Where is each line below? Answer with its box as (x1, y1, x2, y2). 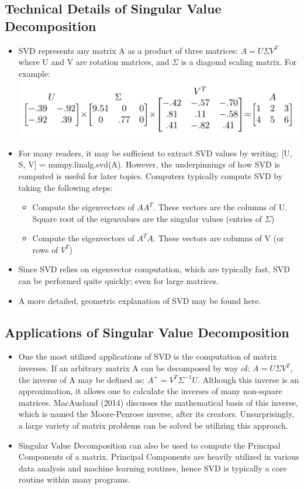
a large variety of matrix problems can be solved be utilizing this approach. (18, 419, 288, 432)
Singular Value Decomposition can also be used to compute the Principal (18, 439, 281, 451)
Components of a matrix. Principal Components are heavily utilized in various (18, 450, 299, 463)
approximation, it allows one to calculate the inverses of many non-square (18, 385, 282, 397)
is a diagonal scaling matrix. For (181, 56, 297, 68)
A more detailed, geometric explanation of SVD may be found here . (18, 294, 261, 306)
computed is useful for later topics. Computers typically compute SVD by (18, 169, 283, 182)
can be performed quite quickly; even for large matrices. (18, 275, 219, 287)
